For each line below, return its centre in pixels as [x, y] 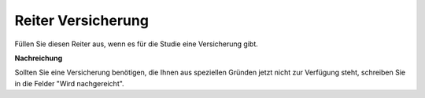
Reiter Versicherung [82, 20]
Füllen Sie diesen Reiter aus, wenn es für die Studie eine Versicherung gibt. [137, 44]
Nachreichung [39, 58]
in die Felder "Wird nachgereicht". [70, 83]
